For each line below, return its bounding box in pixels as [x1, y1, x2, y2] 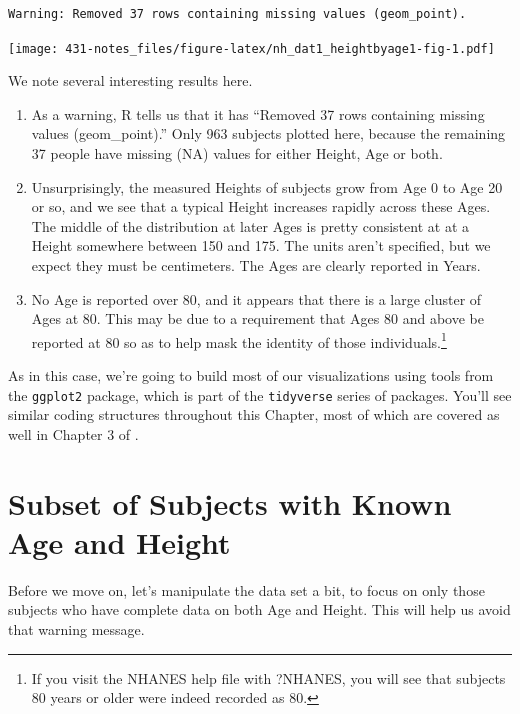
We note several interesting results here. [8, 70, 253, 91]
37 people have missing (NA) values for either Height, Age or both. [31, 143, 443, 164]
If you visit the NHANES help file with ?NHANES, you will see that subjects [31, 667, 506, 688]
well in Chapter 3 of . [8, 423, 139, 444]
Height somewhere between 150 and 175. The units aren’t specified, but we [31, 235, 491, 256]
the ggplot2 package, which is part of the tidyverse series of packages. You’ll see [8, 384, 512, 405]
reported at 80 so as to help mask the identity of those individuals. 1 [31, 328, 447, 352]
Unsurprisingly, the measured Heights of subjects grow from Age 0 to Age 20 [31, 176, 503, 197]
